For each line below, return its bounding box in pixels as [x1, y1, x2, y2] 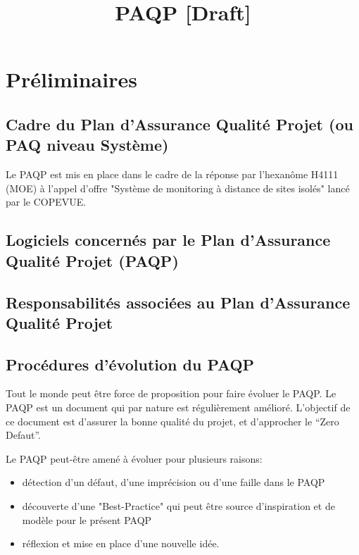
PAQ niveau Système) [6, 134, 169, 156]
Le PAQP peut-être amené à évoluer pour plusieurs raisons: [6, 451, 263, 466]
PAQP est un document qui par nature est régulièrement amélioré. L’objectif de [6, 400, 351, 415]
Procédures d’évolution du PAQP [6, 353, 255, 375]
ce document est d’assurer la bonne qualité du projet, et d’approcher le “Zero [6, 413, 339, 428]
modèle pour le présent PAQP [22, 512, 152, 527]
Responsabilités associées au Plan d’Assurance [6, 291, 351, 313]
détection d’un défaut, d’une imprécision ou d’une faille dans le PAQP [22, 475, 325, 489]
